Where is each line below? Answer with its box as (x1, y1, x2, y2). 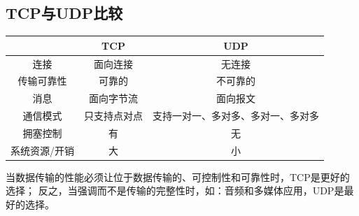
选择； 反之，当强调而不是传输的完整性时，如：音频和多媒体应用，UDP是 (6, 183, 344, 198)
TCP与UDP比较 (6, 2, 123, 24)
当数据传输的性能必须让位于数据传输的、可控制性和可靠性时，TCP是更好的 (6, 169, 350, 184)
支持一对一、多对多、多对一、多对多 (153, 108, 319, 123)
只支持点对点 (84, 108, 143, 123)
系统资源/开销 (10, 143, 74, 157)
